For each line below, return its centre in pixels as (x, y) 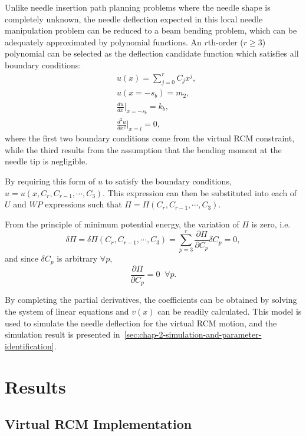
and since (22, 258)
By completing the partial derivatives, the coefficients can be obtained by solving (151, 300)
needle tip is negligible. (46, 161)
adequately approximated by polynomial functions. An (103, 42)
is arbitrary (77, 258)
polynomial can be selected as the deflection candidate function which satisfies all (152, 53)
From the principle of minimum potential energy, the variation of (122, 224)
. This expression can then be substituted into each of (200, 192)
